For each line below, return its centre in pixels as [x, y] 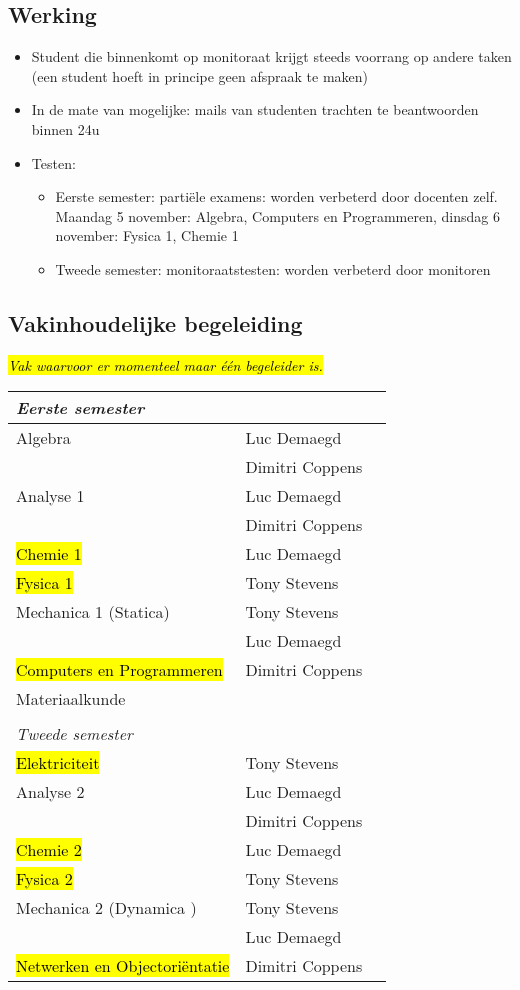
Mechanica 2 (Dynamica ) [106, 908]
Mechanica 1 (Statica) [93, 612]
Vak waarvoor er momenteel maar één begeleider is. [165, 364]
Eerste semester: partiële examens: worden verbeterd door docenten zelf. [276, 196]
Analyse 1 [50, 496]
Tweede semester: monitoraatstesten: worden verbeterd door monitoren [273, 268]
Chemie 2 [49, 850]
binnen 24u [65, 128]
